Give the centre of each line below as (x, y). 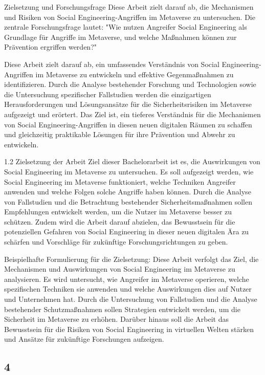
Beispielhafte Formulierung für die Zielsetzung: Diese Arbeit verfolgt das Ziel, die (131, 259)
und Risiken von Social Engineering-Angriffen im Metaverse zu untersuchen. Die (130, 17)
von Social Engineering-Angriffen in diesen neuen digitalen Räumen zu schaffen (128, 124)
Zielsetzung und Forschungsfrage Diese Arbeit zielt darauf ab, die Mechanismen (129, 7)
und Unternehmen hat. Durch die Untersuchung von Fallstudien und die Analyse (131, 299)
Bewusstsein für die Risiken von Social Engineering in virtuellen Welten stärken (129, 329)
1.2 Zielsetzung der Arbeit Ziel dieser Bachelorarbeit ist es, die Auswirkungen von (132, 161)
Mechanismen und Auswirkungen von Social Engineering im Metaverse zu (120, 269)
